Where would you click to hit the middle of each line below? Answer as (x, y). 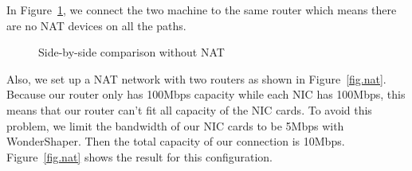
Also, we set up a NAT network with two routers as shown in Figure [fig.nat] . (196, 78)
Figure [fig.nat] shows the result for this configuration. (140, 156)
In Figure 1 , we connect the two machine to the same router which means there (202, 10)
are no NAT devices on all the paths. (96, 25)
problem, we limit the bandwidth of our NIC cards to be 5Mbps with (175, 125)
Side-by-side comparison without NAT (131, 52)
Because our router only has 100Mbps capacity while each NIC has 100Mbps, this (206, 94)
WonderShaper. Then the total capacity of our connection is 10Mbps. (176, 141)
